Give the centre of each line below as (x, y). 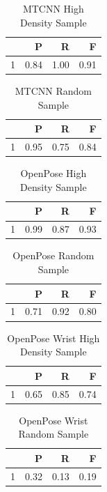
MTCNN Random (53, 91)
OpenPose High (53, 173)
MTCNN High (53, 8)
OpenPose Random (53, 255)
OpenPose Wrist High (53, 338)
